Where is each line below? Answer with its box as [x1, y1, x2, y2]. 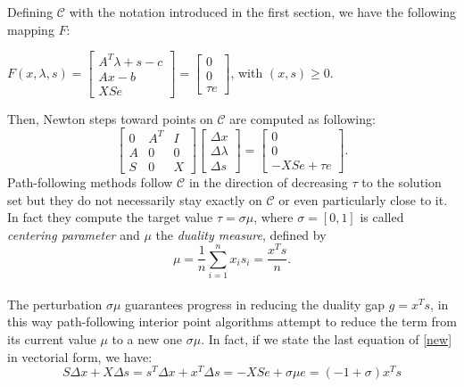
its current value [7, 330, 96, 348]
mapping [7, 20, 54, 38]
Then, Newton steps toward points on [7, 109, 213, 128]
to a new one [112, 330, 183, 348]
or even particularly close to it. [278, 190, 448, 209]
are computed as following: [229, 109, 376, 128]
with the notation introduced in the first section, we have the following [69, 3, 457, 21]
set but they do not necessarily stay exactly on [7, 190, 262, 209]
